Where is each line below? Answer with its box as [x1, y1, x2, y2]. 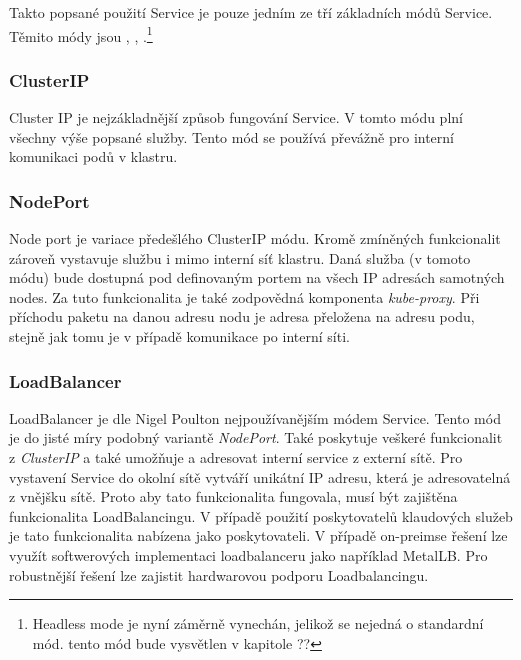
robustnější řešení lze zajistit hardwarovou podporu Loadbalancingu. [9, 564, 429, 585]
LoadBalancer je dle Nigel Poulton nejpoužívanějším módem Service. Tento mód [9, 407, 501, 428]
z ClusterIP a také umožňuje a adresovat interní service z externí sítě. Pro [9, 447, 463, 468]
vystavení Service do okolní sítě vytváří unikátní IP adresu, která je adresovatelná [9, 466, 511, 487]
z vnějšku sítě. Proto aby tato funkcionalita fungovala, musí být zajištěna [9, 486, 458, 507]
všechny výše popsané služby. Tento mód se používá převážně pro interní [9, 126, 454, 147]
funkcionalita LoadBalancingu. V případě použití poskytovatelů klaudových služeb [9, 505, 513, 526]
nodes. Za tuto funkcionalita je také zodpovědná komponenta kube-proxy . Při [9, 286, 480, 307]
